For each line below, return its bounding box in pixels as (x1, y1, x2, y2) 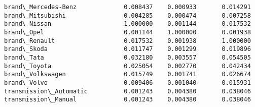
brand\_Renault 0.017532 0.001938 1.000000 (4, 37, 251, 44)
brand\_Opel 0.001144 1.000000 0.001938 (4, 28, 251, 36)
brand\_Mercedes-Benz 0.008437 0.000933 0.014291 (4, 4, 251, 11)
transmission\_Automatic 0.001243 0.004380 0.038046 (4, 87, 251, 95)
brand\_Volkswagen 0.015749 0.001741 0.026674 (4, 71, 251, 78)
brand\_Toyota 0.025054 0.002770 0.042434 (4, 62, 251, 70)
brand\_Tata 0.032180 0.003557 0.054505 (4, 54, 251, 61)
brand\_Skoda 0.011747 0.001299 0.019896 (4, 45, 251, 53)
